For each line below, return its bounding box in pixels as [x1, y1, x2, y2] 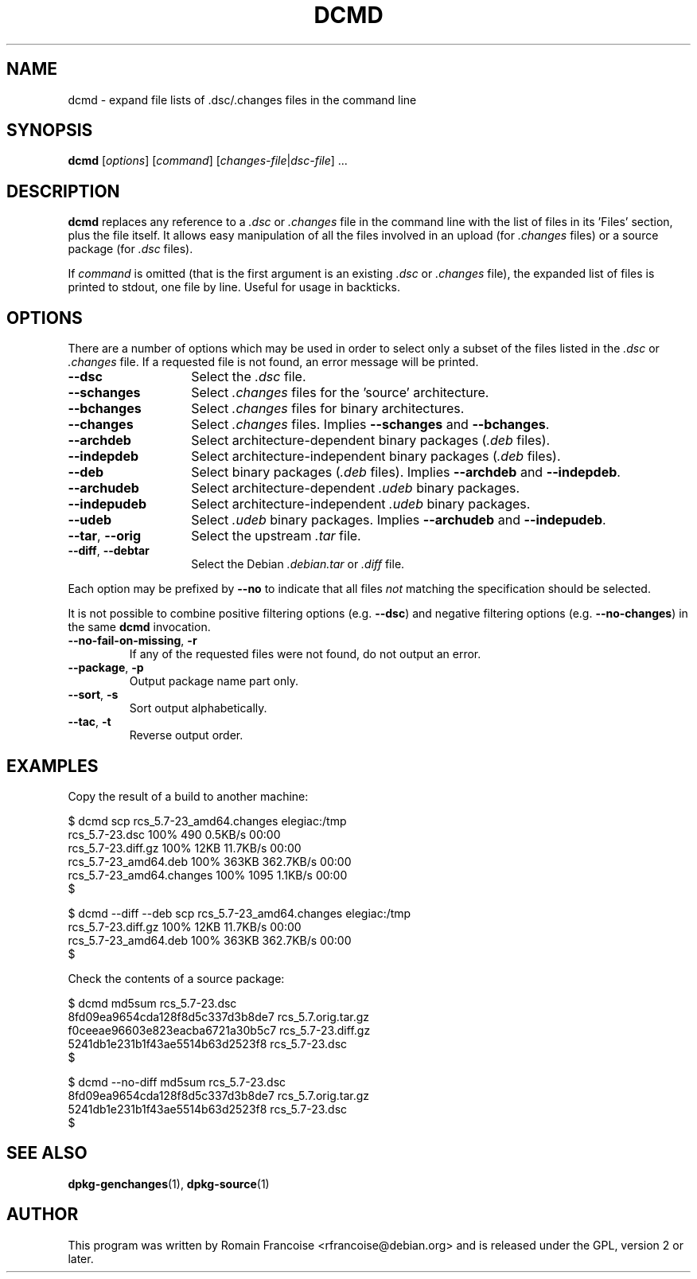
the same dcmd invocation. [68, 620, 211, 634]
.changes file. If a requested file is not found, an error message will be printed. [68, 355, 479, 369]
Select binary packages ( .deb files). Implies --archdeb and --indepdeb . [191, 464, 621, 481]
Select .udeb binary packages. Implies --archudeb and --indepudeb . [191, 512, 606, 528]
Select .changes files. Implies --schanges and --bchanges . [191, 416, 550, 433]
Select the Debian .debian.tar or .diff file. [191, 557, 405, 571]
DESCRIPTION [6, 181, 120, 201]
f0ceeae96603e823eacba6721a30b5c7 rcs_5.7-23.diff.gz [68, 1023, 371, 1037]
